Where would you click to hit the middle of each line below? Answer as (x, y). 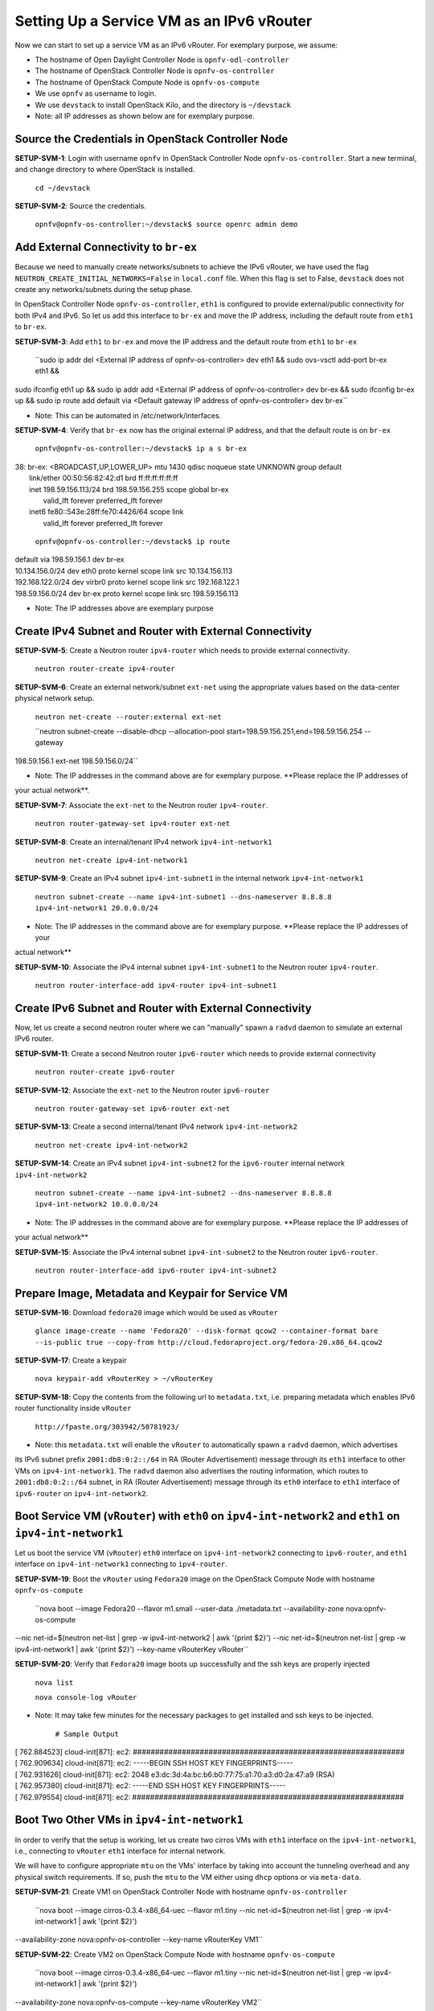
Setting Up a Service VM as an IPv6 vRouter (164, 21)
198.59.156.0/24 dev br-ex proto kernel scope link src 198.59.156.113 (127, 593)
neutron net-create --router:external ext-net (128, 717)
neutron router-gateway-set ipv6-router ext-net (133, 1109)
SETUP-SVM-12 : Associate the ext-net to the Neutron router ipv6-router (142, 1090)
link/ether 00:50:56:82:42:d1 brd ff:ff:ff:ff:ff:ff (104, 478)
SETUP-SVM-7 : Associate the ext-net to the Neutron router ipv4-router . (141, 805)
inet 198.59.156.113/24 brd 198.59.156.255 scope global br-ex (129, 489)
